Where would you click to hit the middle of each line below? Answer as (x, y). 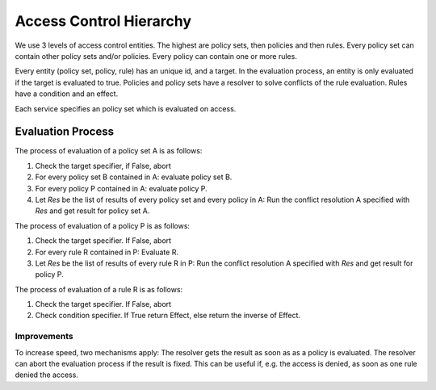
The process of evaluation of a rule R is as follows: (99, 289)
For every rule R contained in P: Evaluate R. (107, 252)
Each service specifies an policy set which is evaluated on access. (126, 108)
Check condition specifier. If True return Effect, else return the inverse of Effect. (168, 316)
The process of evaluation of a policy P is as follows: (102, 225)
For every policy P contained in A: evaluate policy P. (121, 188)
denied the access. (46, 375)
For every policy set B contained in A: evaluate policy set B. (134, 177)
